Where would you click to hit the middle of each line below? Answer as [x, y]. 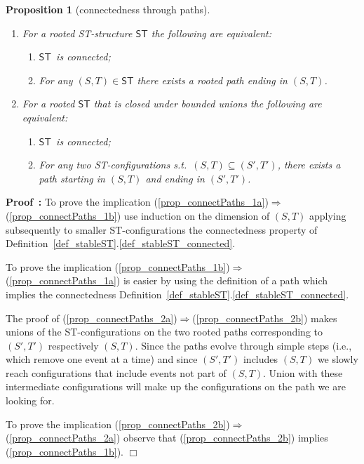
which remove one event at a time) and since [102, 359]
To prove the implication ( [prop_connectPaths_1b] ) [118, 266]
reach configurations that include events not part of [116, 372]
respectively [73, 345]
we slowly [338, 359]
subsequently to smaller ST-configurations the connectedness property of [162, 229]
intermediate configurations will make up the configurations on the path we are [176, 386]
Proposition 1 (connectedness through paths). [108, 9]
